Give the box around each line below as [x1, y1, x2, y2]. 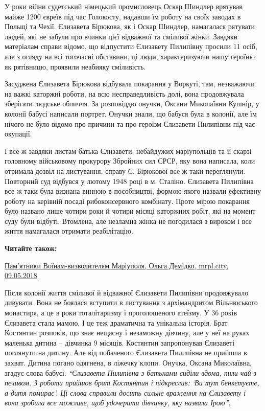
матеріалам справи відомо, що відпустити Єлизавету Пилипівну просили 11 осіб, [5, 41, 257, 52]
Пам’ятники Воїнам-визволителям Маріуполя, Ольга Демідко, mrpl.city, [5, 260, 229, 270]
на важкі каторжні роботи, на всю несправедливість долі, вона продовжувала [5, 88, 244, 99]
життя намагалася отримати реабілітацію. [5, 225, 133, 236]
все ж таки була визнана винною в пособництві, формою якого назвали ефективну [5, 186, 261, 196]
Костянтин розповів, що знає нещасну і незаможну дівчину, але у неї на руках [5, 327, 250, 338]
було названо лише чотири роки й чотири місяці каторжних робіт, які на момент [5, 205, 256, 216]
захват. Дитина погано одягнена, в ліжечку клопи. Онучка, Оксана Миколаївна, [5, 357, 252, 368]
